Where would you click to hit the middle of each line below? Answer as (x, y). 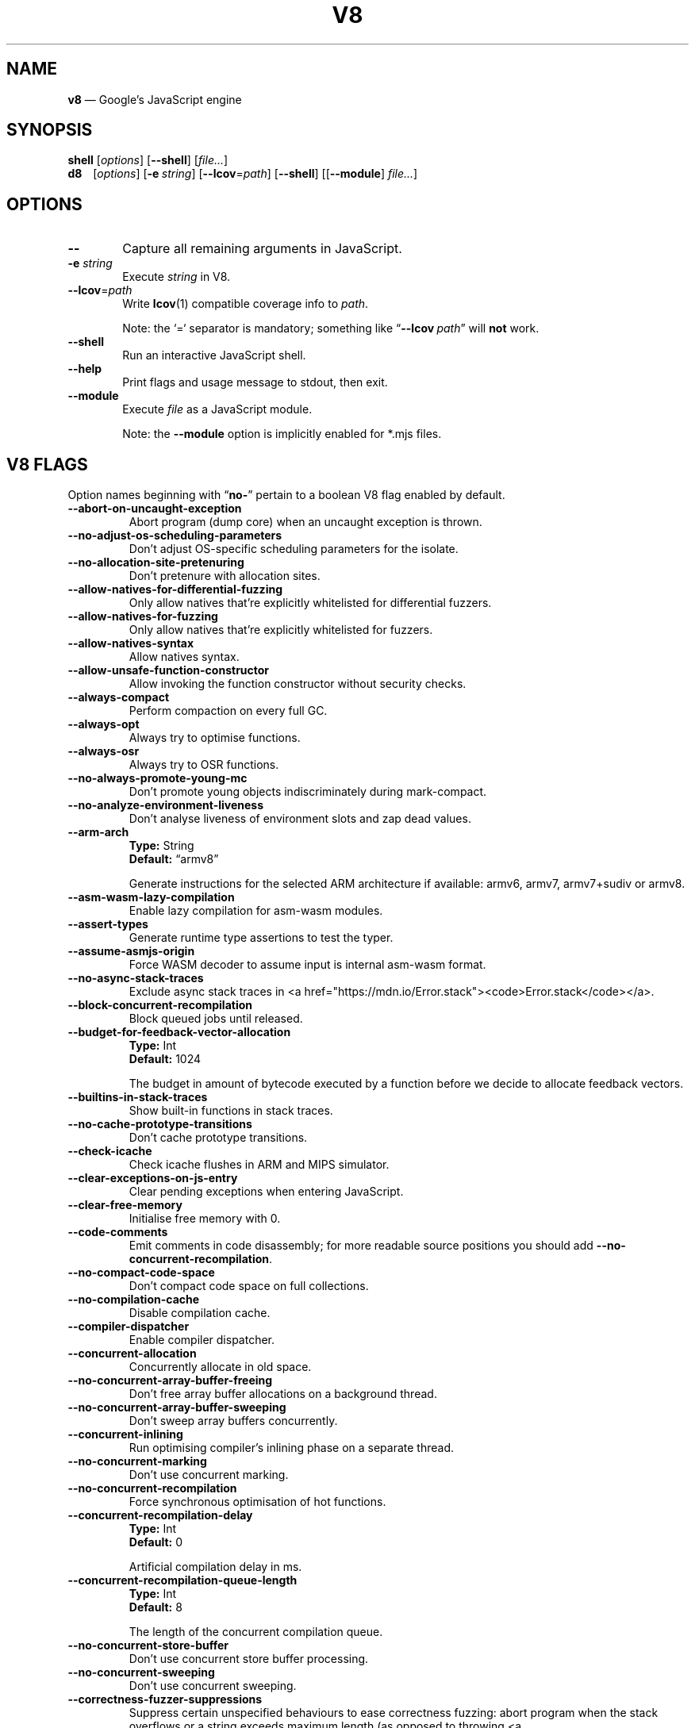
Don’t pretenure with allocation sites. (225, 576)
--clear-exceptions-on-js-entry (153, 1178)
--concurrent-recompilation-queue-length (182, 1580)
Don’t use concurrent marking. (209, 1475)
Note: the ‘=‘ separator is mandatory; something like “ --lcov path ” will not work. (331, 328)
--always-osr (104, 751)
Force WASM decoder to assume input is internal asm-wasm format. (307, 965)
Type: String (161, 846)
